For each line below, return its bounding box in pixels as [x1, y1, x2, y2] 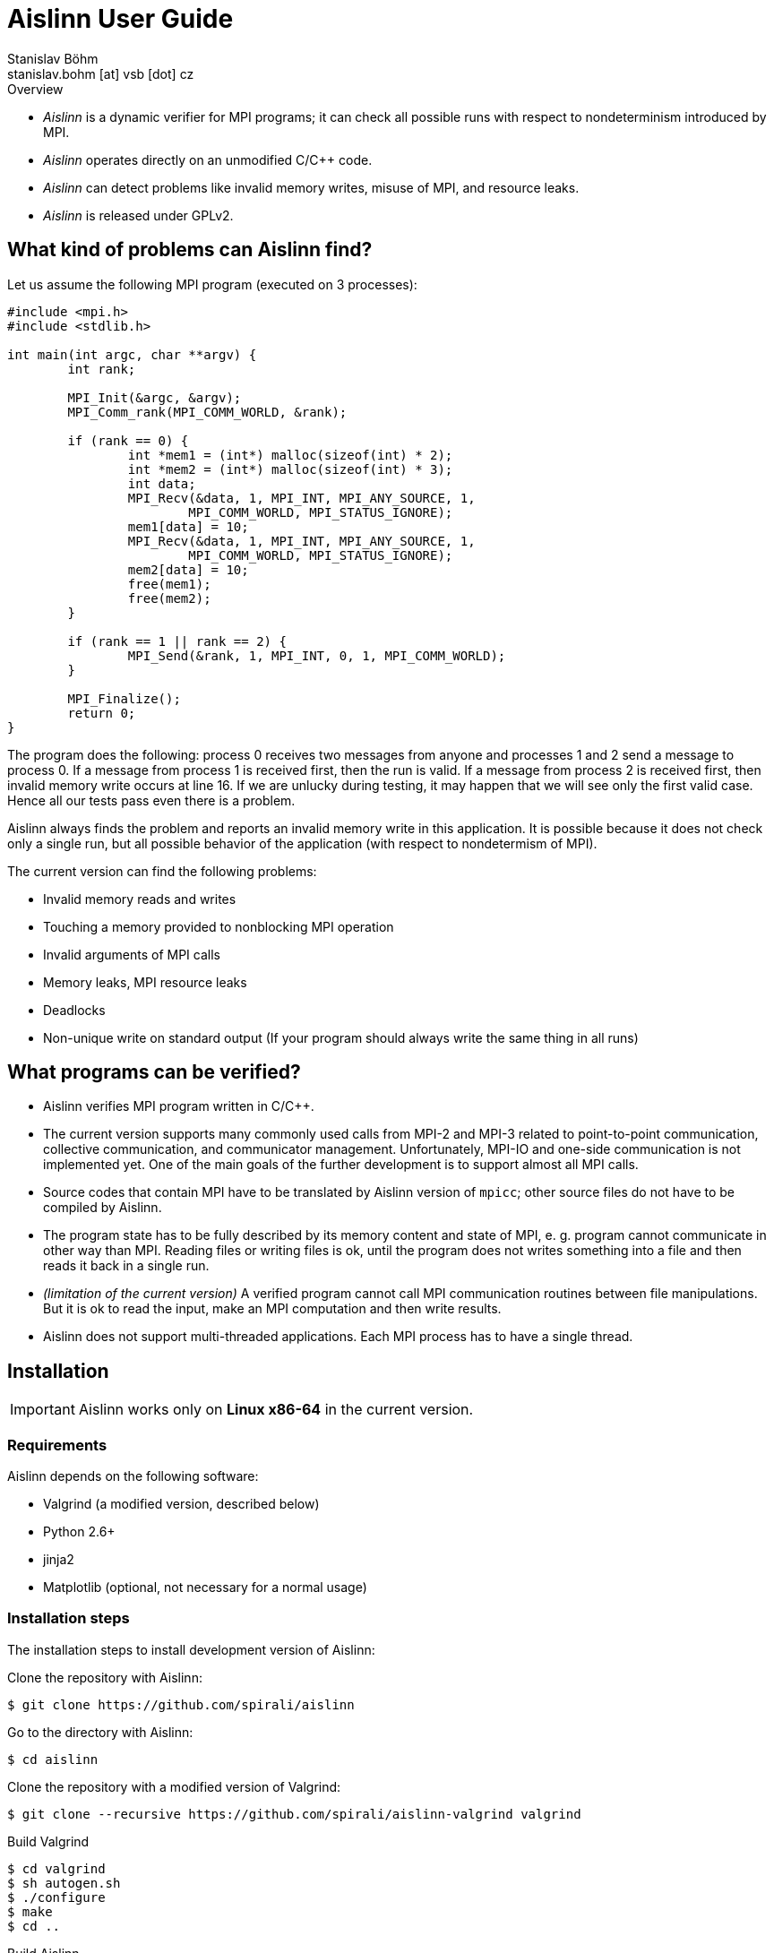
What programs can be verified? [7, 1061, 301, 1084]
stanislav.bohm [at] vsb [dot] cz [7, 65, 194, 82]
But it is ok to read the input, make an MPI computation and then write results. [43, 1301, 502, 1317]
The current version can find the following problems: [7, 863, 317, 879]
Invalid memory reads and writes [43, 890, 236, 907]
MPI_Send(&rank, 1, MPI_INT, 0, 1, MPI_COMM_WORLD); [127, 648, 506, 663]
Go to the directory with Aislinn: [7, 1724, 193, 1740]
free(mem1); [127, 576, 211, 591]
